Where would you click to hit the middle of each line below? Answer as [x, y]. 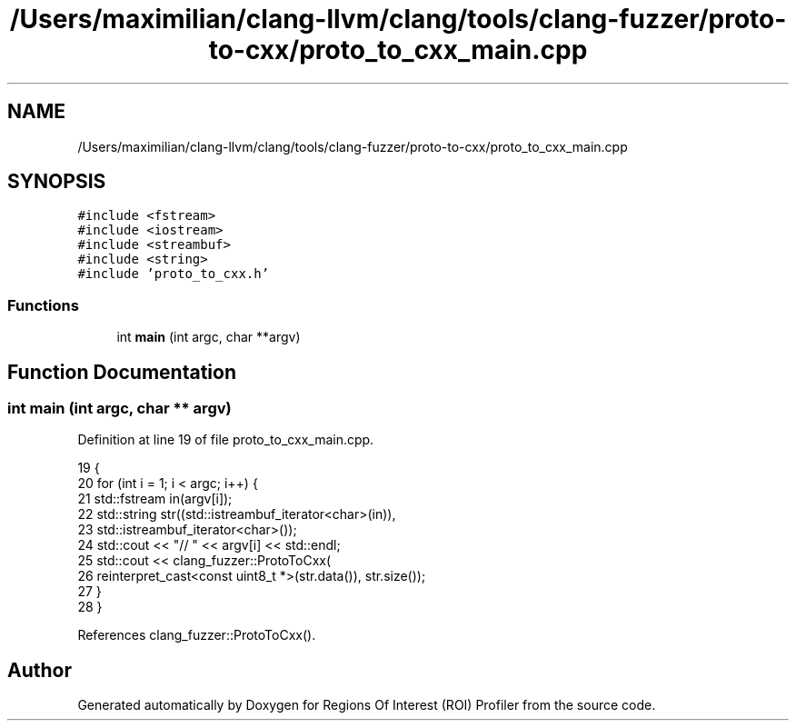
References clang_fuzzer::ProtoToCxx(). [197, 635]
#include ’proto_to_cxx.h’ [174, 274]
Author [40, 670]
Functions [43, 305]
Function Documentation [122, 372]
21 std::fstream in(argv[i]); [155, 499]
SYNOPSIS [57, 182]
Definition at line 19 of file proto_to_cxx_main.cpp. [226, 440]
